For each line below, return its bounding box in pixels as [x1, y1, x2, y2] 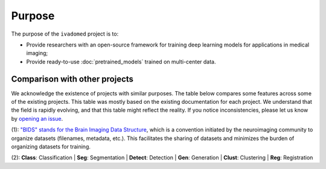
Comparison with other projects [11, 74, 134, 84]
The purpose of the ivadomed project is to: [11, 30, 119, 37]
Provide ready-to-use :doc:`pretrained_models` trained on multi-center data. [26, 58, 217, 65]
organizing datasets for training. [11, 142, 91, 150]
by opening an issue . [11, 115, 63, 122]
